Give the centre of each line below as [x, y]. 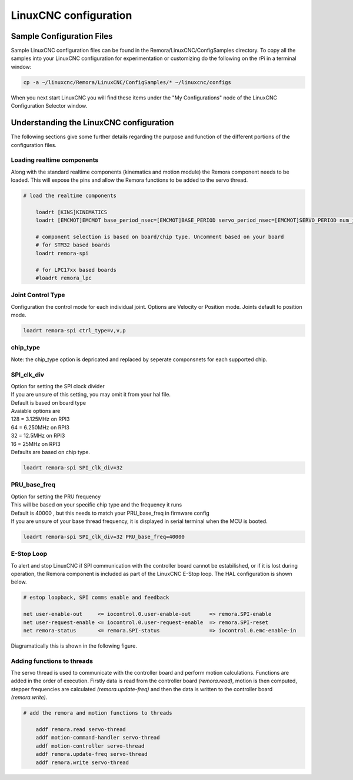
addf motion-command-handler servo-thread [98, 738]
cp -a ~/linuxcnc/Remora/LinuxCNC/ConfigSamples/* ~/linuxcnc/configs [127, 82]
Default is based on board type [49, 402]
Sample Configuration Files [62, 36]
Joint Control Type [38, 295]
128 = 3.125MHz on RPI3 [40, 419]
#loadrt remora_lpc [64, 278]
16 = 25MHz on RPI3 [36, 444]
